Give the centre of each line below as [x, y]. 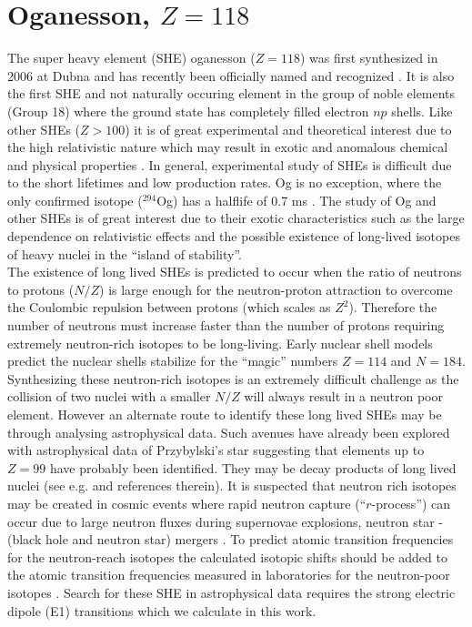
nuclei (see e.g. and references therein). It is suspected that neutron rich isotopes [232, 485]
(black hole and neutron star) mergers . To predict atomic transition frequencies [231, 539]
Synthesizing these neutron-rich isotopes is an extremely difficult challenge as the [233, 378]
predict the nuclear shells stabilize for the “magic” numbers [173, 361]
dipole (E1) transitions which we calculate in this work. [162, 610]
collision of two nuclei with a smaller [109, 396]
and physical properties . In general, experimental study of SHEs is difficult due [230, 164]
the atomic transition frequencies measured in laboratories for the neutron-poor [229, 575]
